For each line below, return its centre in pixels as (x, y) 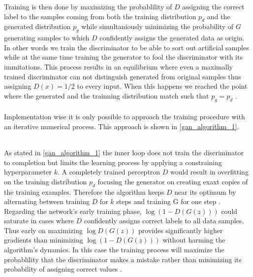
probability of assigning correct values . (63, 269)
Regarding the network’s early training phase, (73, 211)
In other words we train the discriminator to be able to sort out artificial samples (126, 47)
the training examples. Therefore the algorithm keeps (84, 191)
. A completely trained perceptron (109, 172)
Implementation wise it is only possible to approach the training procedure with (125, 117)
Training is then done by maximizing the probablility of (88, 6)
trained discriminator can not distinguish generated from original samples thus (123, 76)
